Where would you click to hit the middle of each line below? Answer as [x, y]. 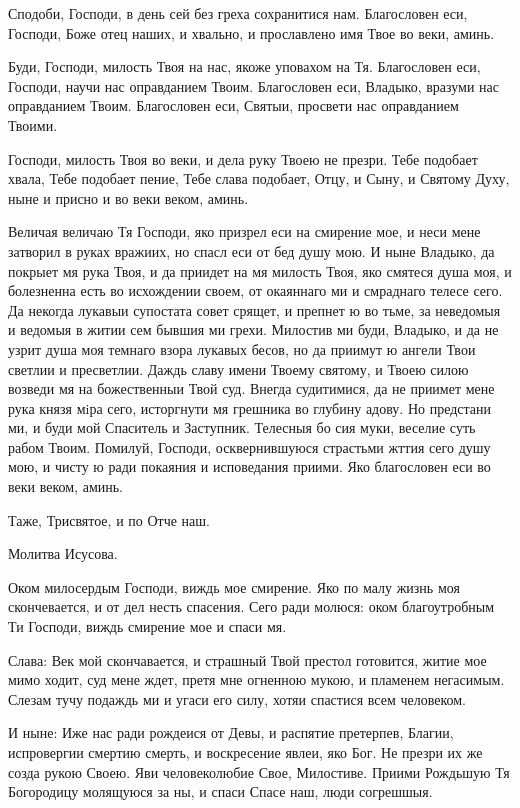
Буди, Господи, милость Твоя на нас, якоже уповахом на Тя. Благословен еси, [244, 66]
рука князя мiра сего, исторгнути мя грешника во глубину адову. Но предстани [250, 407]
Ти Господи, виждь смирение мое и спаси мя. [147, 626]
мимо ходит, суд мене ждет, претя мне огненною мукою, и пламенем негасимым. [256, 679]
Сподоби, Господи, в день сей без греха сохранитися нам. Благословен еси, [238, 13]
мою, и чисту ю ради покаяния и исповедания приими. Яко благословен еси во [249, 466]
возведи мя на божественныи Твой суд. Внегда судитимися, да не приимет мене [251, 388]
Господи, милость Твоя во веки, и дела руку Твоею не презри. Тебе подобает [243, 158]
